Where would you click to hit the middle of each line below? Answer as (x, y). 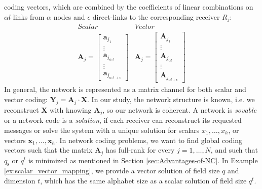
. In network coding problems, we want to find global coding (149, 140)
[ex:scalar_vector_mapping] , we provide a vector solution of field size (112, 171)
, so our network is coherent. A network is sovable (180, 109)
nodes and (69, 16)
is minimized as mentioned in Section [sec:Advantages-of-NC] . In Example (143, 160)
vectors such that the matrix (48, 150)
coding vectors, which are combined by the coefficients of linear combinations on (129, 7)
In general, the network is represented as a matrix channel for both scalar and (125, 89)
